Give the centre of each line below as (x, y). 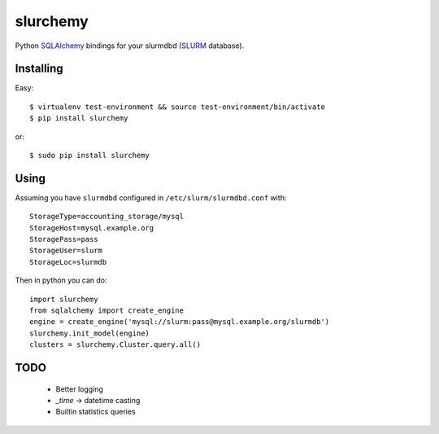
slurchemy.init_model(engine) (90, 333)
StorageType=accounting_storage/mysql (107, 217)
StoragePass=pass (64, 239)
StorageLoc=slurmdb (68, 262)
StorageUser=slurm (66, 251)
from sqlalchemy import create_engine (107, 311)
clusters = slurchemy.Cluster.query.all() (115, 345)
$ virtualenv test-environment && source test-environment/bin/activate (177, 107)
